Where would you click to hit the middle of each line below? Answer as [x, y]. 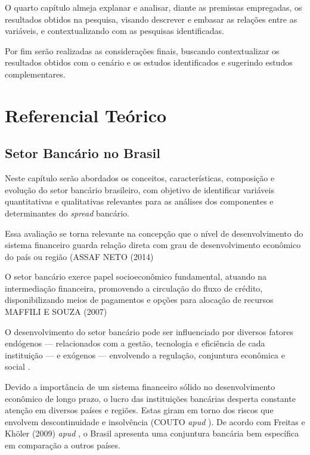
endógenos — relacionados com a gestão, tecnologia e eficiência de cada [135, 343]
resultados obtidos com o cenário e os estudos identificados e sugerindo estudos [149, 62]
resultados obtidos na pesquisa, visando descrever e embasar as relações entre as [151, 19]
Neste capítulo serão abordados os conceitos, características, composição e [140, 178]
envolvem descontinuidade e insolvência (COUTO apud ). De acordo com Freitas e [155, 421]
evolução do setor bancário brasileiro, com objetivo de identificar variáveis [139, 189]
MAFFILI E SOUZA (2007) [56, 312]
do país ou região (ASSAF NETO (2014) [79, 256]
